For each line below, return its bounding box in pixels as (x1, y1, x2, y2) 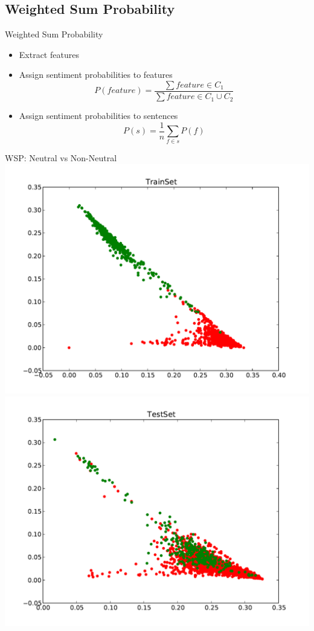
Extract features (19, 48, 79, 60)
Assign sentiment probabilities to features (19, 68, 173, 81)
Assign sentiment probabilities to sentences (19, 109, 178, 122)
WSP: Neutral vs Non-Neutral (5, 152, 117, 164)
